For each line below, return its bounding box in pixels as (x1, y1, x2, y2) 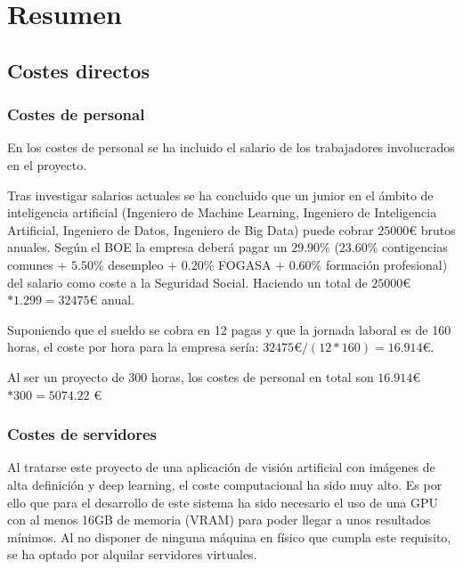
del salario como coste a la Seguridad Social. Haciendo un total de (7, 272, 368, 291)
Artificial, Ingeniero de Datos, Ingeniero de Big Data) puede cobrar (7, 220, 374, 239)
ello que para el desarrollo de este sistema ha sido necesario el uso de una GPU (7, 492, 438, 511)
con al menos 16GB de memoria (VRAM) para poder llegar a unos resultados (7, 510, 431, 529)
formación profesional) (325, 255, 448, 273)
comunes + (7, 255, 68, 273)
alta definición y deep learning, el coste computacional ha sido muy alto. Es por (7, 475, 443, 493)
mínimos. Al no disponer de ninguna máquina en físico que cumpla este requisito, (7, 527, 451, 546)
